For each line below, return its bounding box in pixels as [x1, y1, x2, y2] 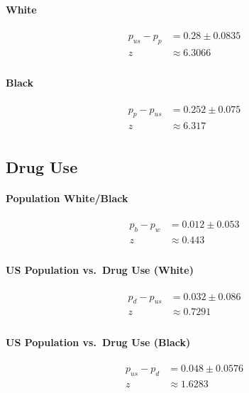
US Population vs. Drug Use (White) [6, 262, 194, 277]
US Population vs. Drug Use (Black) [6, 335, 191, 350]
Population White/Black [6, 190, 128, 205]
